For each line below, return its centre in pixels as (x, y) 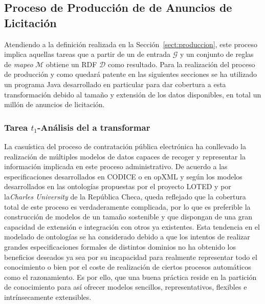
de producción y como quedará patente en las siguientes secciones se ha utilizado (130, 74)
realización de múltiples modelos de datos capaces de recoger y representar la (125, 156)
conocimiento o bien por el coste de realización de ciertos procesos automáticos (128, 267)
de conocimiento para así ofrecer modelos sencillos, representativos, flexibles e (126, 287)
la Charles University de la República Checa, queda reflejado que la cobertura (125, 196)
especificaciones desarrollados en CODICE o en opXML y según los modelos (123, 176)
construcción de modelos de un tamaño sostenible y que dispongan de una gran (128, 217)
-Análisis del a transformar (94, 127)
